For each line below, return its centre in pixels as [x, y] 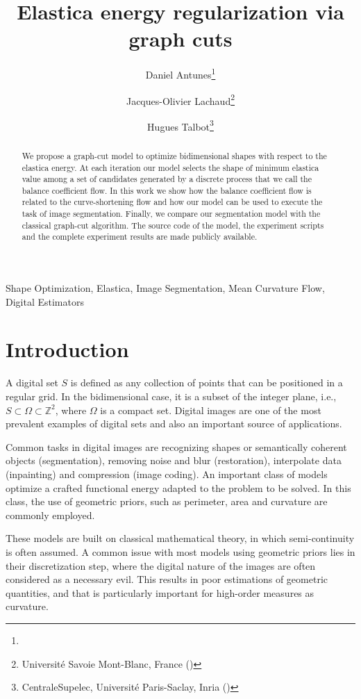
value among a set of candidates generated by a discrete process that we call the [167, 179]
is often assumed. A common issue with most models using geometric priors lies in [180, 551]
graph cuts [180, 39]
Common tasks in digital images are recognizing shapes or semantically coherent [176, 446]
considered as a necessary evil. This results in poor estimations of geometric [167, 579]
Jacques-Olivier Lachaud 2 [180, 99]
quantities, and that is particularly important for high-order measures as [160, 592]
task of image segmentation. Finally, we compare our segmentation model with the [171, 214]
